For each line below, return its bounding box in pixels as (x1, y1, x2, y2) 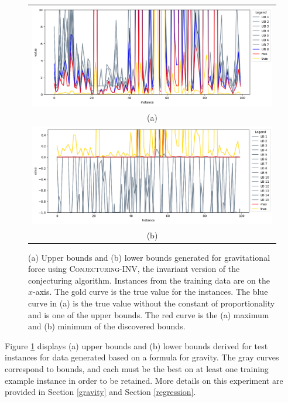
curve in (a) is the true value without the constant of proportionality (28, 297, 275, 309)
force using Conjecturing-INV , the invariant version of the (28, 263, 240, 275)
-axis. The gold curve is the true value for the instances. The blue (33, 285, 268, 298)
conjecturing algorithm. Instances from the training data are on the (28, 274, 270, 286)
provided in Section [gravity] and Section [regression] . (5, 386, 196, 398)
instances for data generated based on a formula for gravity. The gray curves (5, 351, 279, 363)
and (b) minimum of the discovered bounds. (28, 320, 186, 332)
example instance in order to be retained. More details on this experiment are (5, 374, 283, 386)
